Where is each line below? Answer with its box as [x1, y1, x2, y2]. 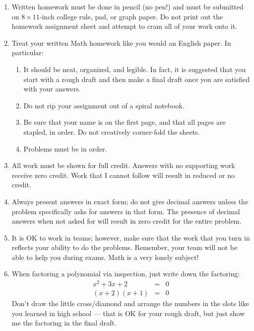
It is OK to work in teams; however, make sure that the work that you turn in [11, 232, 250, 243]
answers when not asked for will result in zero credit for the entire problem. [11, 216, 242, 226]
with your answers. [23, 83, 81, 94]
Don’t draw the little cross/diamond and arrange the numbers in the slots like [11, 298, 249, 309]
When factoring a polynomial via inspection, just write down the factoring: [11, 268, 240, 279]
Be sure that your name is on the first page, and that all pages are [23, 117, 226, 127]
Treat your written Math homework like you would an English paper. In [11, 37, 231, 48]
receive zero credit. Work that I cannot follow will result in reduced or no [11, 169, 235, 180]
